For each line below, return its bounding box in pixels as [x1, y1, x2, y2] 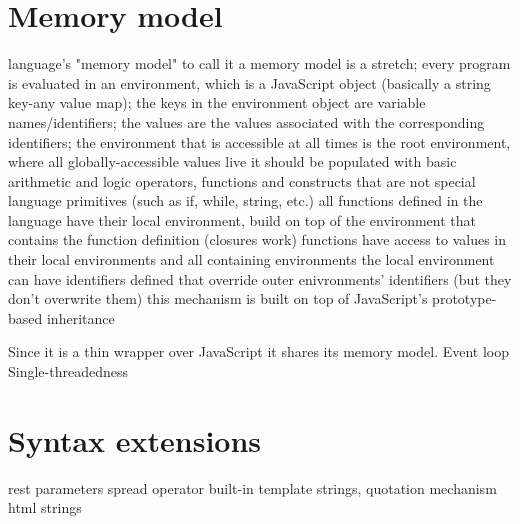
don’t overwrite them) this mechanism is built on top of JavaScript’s [8, 288, 428, 309]
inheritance [46, 307, 115, 328]
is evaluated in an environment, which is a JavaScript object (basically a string [8, 72, 491, 93]
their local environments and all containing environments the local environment [8, 249, 495, 270]
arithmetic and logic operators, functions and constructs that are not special [8, 170, 476, 191]
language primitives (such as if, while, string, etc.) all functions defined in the [8, 190, 483, 211]
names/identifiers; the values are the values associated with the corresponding [8, 111, 485, 132]
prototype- [432, 288, 497, 309]
